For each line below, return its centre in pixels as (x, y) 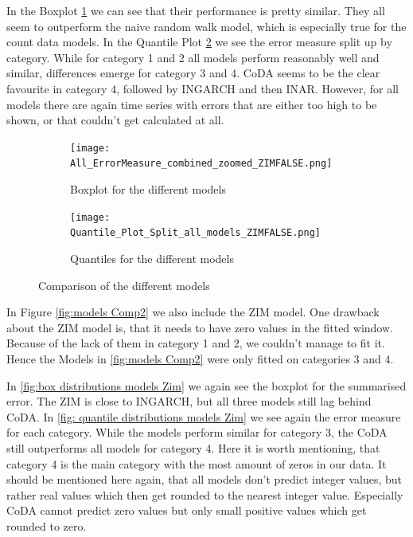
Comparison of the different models (124, 285)
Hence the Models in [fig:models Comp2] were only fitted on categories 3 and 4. (200, 358)
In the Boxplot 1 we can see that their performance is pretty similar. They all (196, 10)
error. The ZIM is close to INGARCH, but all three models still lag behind (189, 401)
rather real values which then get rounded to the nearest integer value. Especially (205, 494)
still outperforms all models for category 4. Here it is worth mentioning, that (193, 447)
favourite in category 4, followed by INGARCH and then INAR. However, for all (203, 88)
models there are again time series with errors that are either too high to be (192, 104)
